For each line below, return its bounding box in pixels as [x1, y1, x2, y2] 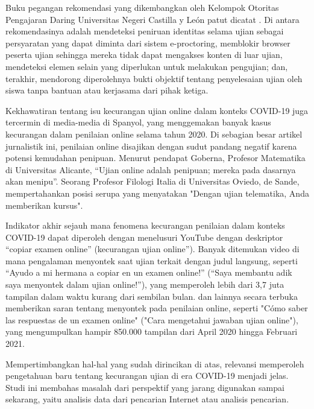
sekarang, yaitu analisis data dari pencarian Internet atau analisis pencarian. [5, 393, 289, 405]
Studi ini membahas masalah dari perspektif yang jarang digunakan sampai [5, 381, 284, 393]
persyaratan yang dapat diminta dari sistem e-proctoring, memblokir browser [5, 36, 290, 49]
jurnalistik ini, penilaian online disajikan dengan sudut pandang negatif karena [5, 139, 297, 152]
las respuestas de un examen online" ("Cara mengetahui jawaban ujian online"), [5, 313, 298, 326]
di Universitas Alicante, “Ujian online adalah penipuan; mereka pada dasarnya [5, 163, 296, 176]
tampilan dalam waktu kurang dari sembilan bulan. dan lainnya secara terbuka [5, 290, 298, 302]
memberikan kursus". [5, 198, 83, 211]
